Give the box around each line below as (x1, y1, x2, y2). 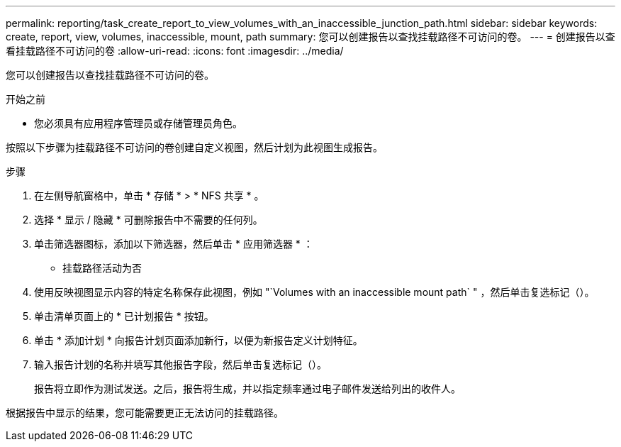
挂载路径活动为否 (62, 262, 142, 274)
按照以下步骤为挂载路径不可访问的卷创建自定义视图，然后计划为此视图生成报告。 (6, 141, 383, 153)
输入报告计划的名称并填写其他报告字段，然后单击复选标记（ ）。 (34, 358, 327, 370)
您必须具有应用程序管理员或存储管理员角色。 (34, 117, 242, 129)
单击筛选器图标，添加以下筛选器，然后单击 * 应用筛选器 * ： (34, 238, 313, 250)
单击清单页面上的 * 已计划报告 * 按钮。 (34, 310, 214, 322)
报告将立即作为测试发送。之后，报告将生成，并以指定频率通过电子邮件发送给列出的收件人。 (34, 382, 461, 394)
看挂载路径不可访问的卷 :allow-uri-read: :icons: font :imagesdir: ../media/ (6, 45, 344, 57)
